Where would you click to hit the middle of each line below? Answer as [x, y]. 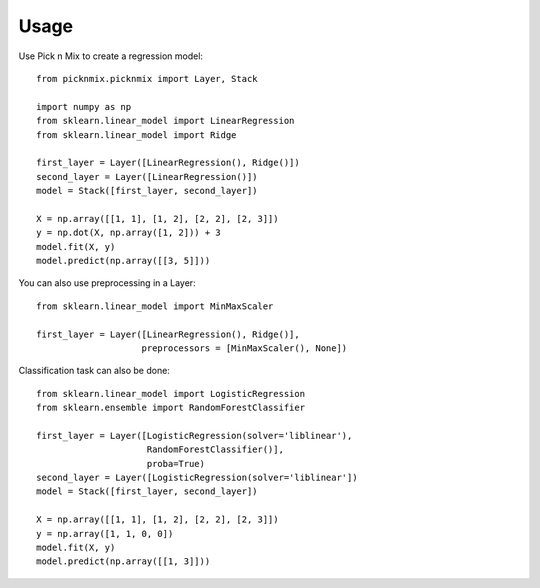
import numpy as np [84, 106]
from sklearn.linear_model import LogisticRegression [170, 393]
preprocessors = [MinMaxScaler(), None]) [244, 348]
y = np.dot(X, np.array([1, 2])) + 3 [129, 233]
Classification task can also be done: [94, 371]
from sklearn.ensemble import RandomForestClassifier [170, 408]
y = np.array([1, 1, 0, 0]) [105, 533]
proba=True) [175, 463]
